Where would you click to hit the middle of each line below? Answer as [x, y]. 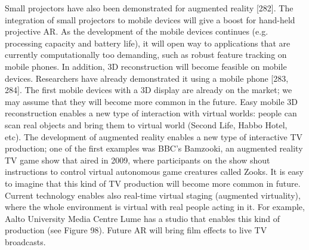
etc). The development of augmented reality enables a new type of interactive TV [154, 136]
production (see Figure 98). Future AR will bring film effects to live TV [136, 230]
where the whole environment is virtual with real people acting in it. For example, [155, 207]
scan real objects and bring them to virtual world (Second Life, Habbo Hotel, [146, 124]
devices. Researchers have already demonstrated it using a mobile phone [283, [147, 78]
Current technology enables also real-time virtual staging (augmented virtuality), [153, 195]
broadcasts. [25, 241]
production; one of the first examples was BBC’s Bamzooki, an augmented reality [154, 148]
